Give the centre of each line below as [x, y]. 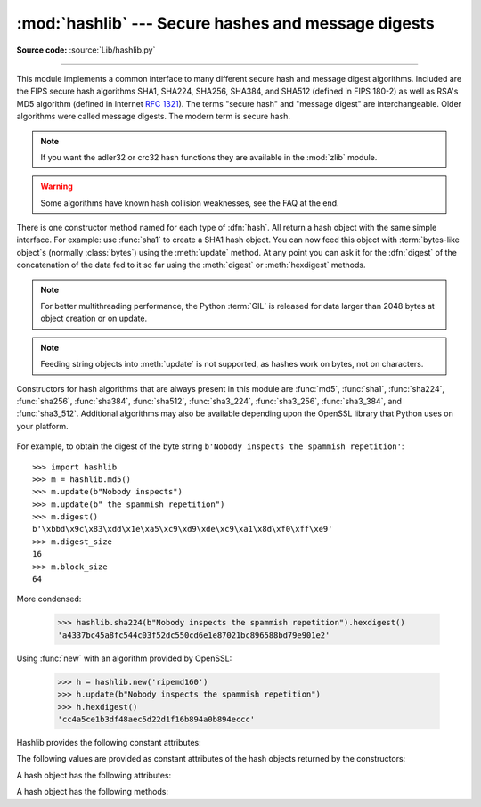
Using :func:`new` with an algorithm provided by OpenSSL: [124, 658]
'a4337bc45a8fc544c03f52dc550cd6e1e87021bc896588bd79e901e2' [194, 635]
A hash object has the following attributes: [94, 775]
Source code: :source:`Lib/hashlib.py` [86, 50]
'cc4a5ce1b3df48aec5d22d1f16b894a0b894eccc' [156, 719]
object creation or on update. [94, 318]
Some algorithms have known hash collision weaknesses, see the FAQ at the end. [190, 203]
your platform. [42, 426]
